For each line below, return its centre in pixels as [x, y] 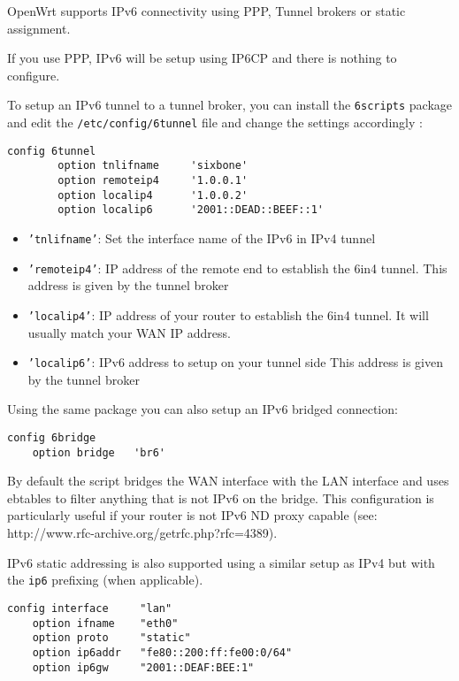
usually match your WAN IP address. [129, 332]
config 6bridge [52, 437]
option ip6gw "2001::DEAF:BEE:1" [143, 667]
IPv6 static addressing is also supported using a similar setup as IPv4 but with [221, 562]
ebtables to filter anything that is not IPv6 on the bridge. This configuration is [221, 497]
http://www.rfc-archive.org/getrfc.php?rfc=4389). [142, 533]
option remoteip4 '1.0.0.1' [153, 180]
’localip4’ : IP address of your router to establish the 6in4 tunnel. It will [228, 314]
